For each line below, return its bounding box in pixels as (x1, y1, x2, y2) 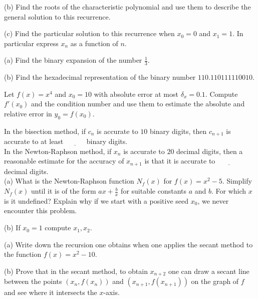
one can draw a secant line (168, 265, 249, 276)
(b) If (4, 222, 21, 233)
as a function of (70, 38, 118, 48)
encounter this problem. (4, 205, 77, 216)
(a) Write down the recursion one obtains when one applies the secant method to (4, 239, 253, 249)
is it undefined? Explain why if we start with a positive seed (4, 195, 189, 206)
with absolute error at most (94, 88, 178, 99)
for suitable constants (121, 186, 187, 196)
